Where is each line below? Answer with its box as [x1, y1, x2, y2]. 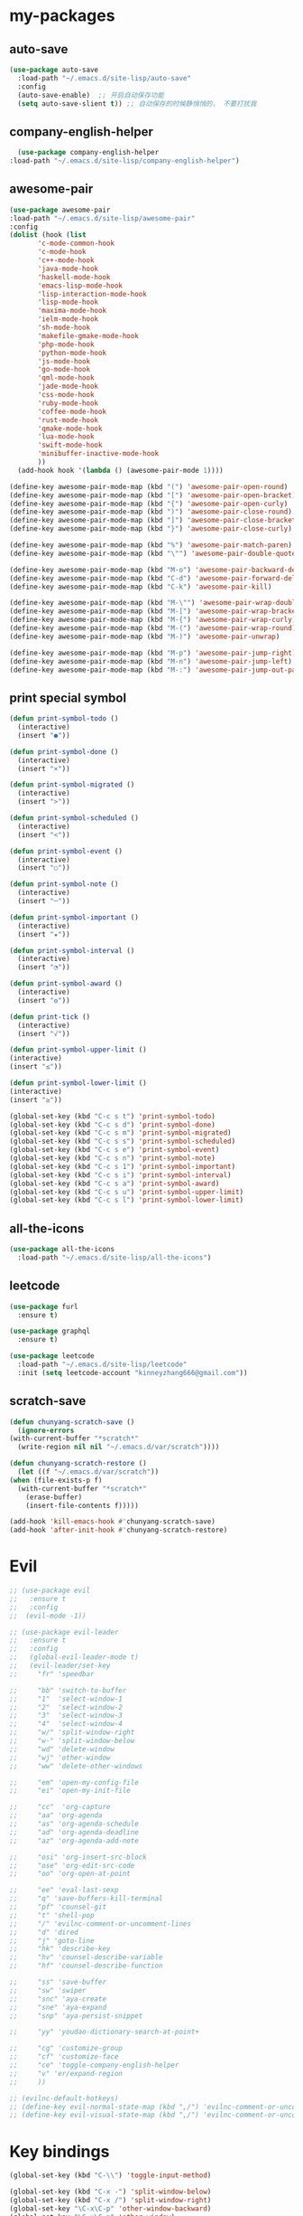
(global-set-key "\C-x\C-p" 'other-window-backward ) [9, 2203, 212, 2213]
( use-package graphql [9, 1326, 91, 1336]
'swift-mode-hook [37, 440, 103, 450]
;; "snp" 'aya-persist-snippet [9, 2011, 143, 2021]
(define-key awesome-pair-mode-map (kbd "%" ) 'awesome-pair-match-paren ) [9, 541, 293, 550]
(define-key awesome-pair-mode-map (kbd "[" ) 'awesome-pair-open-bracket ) [9, 490, 297, 500]
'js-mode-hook [37, 356, 91, 366]
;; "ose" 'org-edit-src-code [9, 1861, 135, 1870]
